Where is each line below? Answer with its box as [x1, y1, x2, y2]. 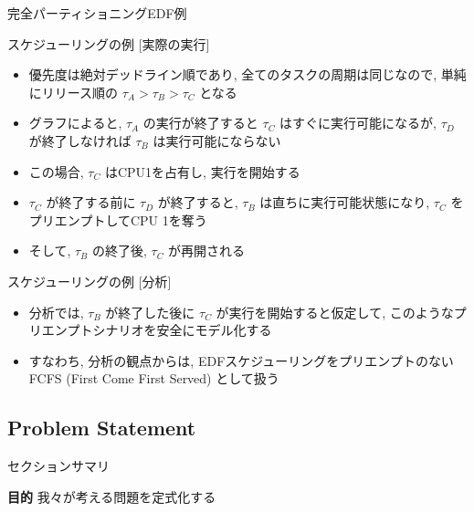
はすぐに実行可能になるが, [279, 113, 437, 132]
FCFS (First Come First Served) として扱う [28, 369, 279, 388]
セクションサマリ [7, 456, 110, 475]
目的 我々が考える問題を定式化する [7, 486, 216, 506]
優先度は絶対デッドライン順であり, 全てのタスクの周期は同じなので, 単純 [28, 65, 467, 84]
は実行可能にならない [153, 131, 281, 150]
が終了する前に [46, 193, 136, 212]
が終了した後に [105, 302, 195, 321]
